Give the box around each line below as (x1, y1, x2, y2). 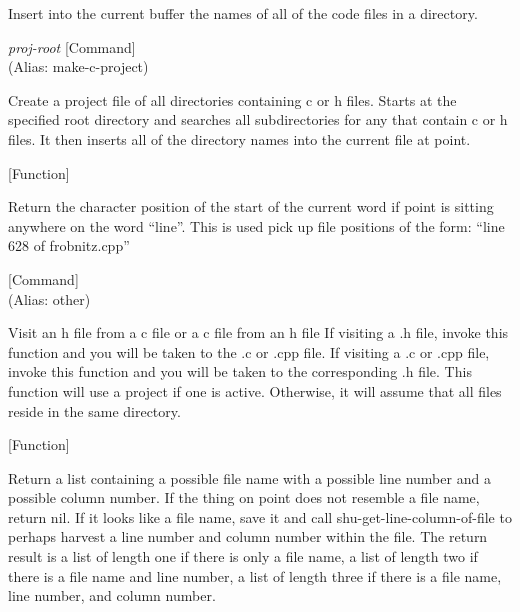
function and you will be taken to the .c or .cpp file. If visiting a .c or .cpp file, (8, 341, 490, 362)
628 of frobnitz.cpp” (8, 235, 130, 256)
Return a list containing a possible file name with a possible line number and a (8, 467, 491, 488)
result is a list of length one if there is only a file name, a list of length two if (8, 546, 478, 567)
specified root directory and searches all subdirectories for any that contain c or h (8, 109, 508, 130)
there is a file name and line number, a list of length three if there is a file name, (8, 565, 502, 586)
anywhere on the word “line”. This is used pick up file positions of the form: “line (8, 215, 505, 236)
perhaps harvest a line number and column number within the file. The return (8, 526, 488, 547)
